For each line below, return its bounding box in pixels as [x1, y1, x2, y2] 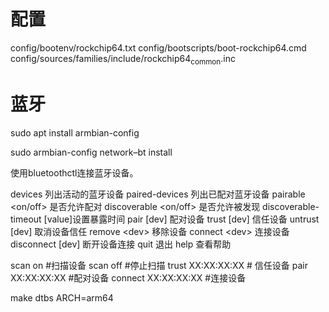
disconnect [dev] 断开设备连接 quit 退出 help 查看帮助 [10, 238, 232, 250]
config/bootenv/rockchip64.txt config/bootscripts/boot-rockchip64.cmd [10, 41, 307, 54]
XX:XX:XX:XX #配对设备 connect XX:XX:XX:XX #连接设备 [10, 271, 247, 284]
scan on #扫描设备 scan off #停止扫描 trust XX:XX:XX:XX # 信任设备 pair [10, 259, 308, 271]
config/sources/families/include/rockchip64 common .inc [10, 52, 236, 67]
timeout [10, 213, 42, 225]
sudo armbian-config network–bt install [10, 146, 173, 158]
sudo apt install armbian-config [10, 126, 140, 139]
